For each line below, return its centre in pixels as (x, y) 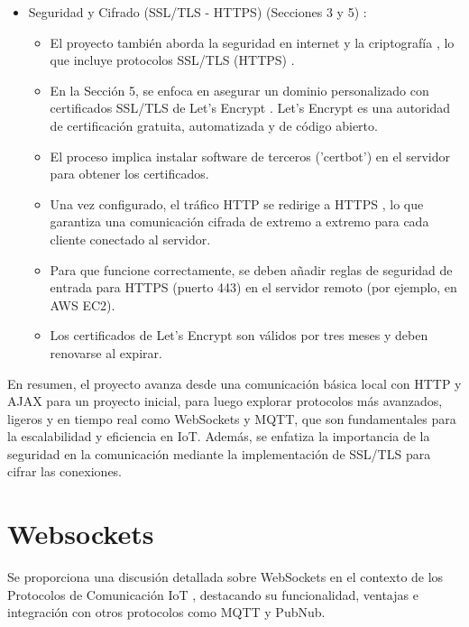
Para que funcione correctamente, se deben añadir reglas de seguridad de (251, 269)
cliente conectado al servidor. (130, 239)
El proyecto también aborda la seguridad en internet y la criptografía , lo (252, 42)
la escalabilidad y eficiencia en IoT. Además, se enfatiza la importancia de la (219, 436)
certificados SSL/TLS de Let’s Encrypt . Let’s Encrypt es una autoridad (250, 108)
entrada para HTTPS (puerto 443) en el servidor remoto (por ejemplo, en (253, 287)
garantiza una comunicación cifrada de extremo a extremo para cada (239, 221)
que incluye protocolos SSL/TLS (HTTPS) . (172, 60)
